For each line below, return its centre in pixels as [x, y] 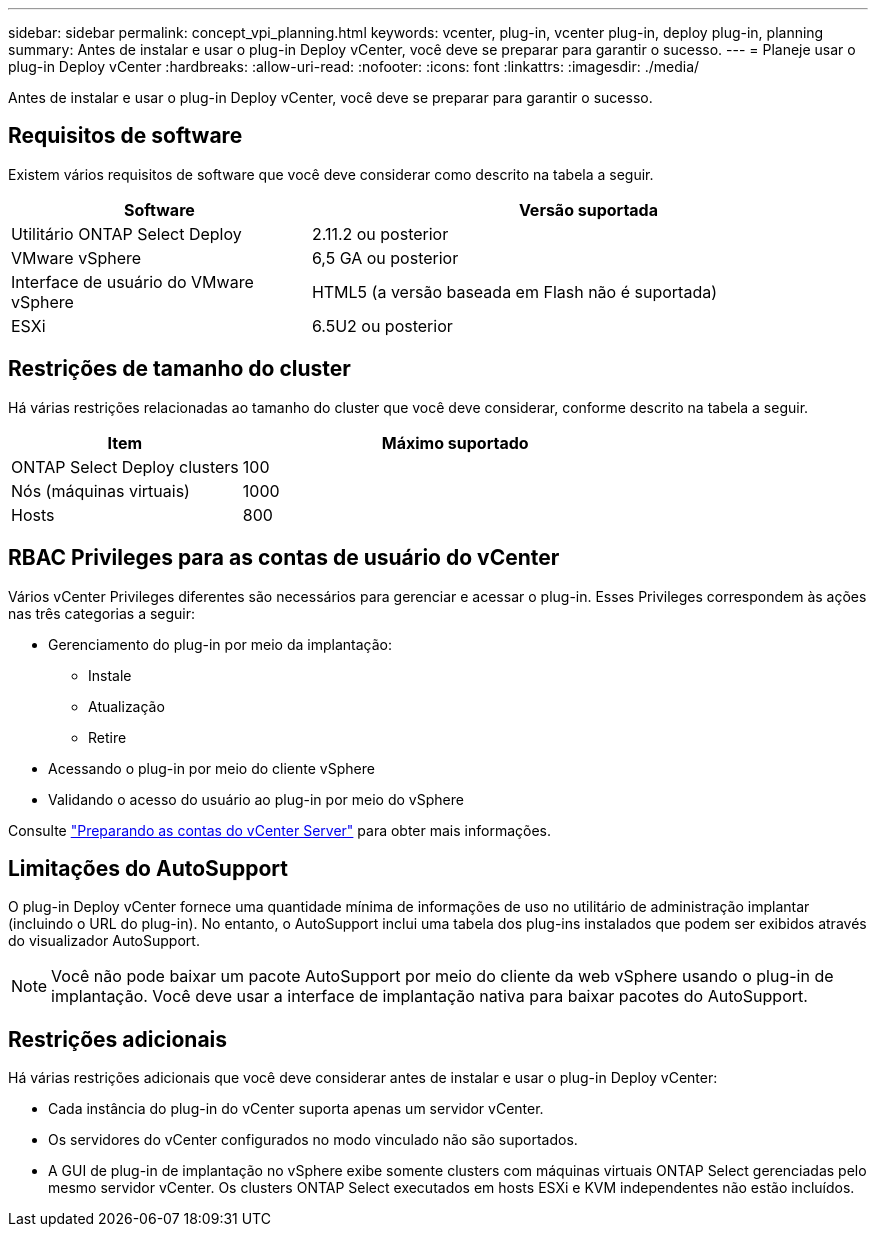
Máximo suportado [455, 442]
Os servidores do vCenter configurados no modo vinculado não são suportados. [313, 1140]
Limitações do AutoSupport [148, 868]
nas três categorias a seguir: [102, 613]
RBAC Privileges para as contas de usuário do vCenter [284, 558]
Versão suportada [588, 209]
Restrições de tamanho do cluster [179, 369]
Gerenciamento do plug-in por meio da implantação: [220, 644]
